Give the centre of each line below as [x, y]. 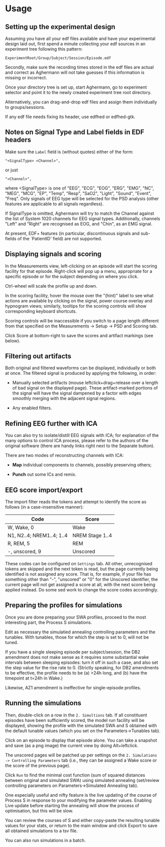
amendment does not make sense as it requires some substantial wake [77, 657]
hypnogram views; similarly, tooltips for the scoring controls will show [76, 306]
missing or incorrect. [26, 78]
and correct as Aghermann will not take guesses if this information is [75, 72]
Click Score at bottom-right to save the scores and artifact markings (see [79, 335]
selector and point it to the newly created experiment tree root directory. [78, 92]
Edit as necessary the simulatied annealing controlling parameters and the [80, 632]
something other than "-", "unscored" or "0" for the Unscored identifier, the [82, 580]
